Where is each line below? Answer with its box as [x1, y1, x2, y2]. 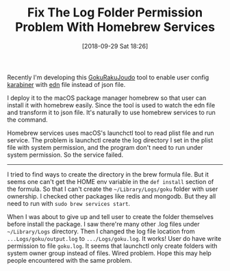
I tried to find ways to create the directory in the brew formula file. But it [7, 170, 209, 179]
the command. [7, 115, 48, 124]
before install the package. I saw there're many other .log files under [7, 220, 200, 228]
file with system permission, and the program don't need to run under [7, 143, 203, 151]
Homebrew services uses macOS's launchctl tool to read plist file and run [7, 129, 214, 137]
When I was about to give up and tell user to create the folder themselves [7, 212, 214, 220]
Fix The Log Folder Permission [27, 5, 203, 21]
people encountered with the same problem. [7, 256, 132, 264]
